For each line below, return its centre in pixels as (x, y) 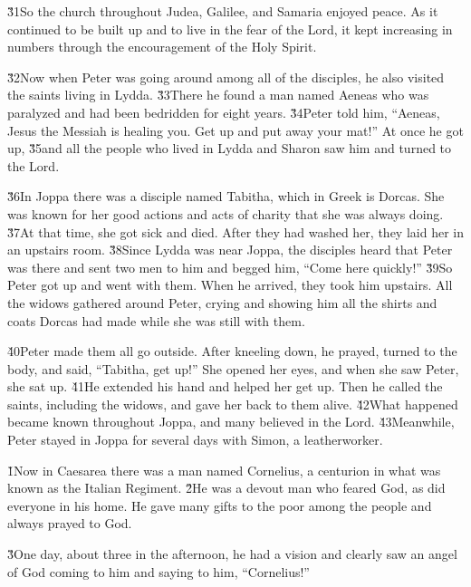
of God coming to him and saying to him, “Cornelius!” (159, 571)
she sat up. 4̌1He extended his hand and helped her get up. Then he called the (225, 386)
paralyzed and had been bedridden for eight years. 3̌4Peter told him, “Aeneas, (224, 112)
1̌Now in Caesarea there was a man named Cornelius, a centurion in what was (224, 470)
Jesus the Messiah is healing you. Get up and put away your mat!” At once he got (235, 130)
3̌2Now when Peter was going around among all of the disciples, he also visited (226, 77)
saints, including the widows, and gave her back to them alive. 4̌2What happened (233, 404)
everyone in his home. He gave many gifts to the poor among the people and (220, 505)
